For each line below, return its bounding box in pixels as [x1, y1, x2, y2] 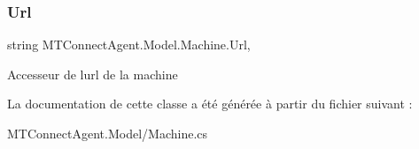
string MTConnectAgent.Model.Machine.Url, [7, 35, 251, 54]
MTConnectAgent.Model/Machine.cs [7, 124, 208, 142]
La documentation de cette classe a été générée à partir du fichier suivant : [7, 94, 413, 113]
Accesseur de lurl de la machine [7, 64, 178, 83]
